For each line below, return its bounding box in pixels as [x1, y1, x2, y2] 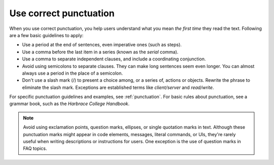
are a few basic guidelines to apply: [9, 32, 84, 38]
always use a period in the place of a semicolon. [22, 70, 123, 76]
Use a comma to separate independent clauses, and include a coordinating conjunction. [22, 56, 206, 62]
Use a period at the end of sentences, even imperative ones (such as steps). [22, 42, 182, 48]
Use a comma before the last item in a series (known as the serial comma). [22, 49, 179, 55]
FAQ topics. [23, 145, 48, 152]
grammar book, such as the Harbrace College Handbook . [9, 101, 130, 107]
